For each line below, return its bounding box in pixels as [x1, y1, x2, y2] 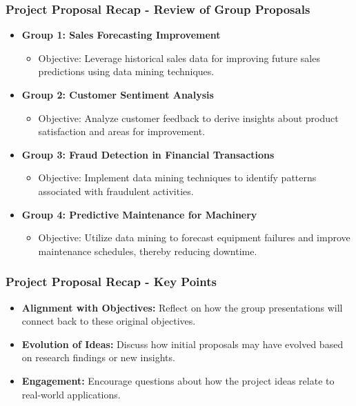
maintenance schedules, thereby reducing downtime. [38, 243, 257, 258]
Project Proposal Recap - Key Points [6, 273, 217, 290]
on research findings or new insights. [21, 350, 175, 365]
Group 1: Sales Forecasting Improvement [21, 28, 221, 42]
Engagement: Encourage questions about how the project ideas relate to [21, 373, 335, 387]
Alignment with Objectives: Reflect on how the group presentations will [21, 300, 343, 314]
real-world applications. [21, 387, 121, 401]
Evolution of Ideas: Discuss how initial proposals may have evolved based [21, 336, 344, 351]
